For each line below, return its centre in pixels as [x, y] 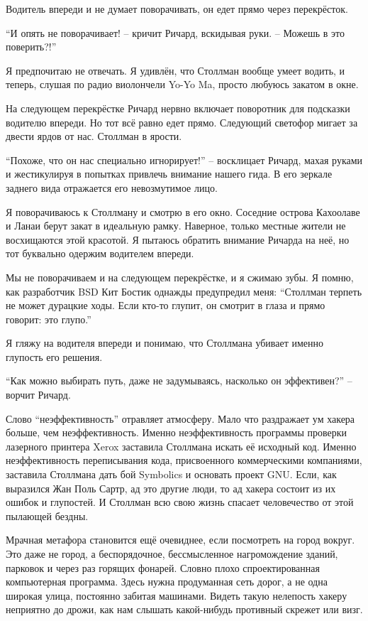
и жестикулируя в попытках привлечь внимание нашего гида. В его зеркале [169, 174]
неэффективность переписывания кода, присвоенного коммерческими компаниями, [184, 460]
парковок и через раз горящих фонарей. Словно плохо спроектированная [163, 567]
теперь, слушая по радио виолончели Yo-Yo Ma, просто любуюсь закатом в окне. [182, 84]
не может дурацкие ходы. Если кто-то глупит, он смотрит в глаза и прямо [166, 305]
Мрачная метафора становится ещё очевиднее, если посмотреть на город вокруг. [180, 540]
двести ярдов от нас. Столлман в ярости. [94, 136]
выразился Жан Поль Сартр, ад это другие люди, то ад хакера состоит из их [171, 488]
